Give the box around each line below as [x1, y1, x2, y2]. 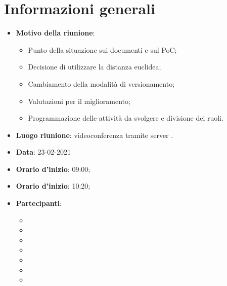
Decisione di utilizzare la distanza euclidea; [28, 61, 161, 72]
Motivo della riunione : [16, 27, 95, 38]
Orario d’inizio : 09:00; [16, 163, 90, 174]
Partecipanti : [16, 198, 62, 208]
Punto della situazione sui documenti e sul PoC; [28, 44, 177, 55]
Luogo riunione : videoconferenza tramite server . [16, 129, 173, 140]
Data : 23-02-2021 [16, 147, 71, 157]
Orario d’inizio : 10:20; [16, 181, 90, 191]
